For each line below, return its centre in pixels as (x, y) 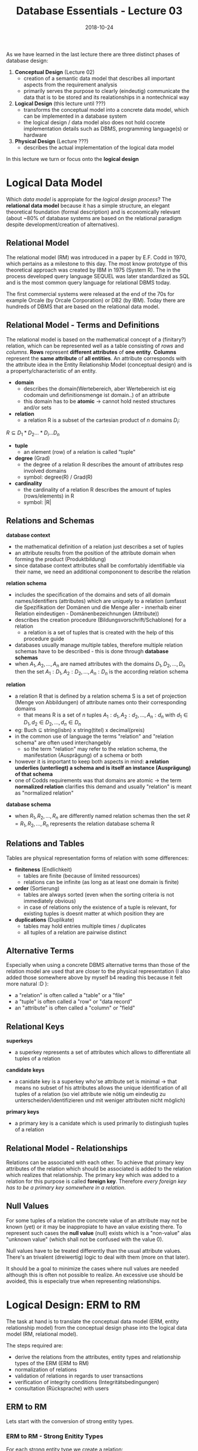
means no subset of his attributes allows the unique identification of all (101, 1088)
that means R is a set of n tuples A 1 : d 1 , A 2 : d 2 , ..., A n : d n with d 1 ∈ (106, 715)
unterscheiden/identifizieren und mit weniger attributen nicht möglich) (100, 1100)
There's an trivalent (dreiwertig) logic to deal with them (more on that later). (98, 1257)
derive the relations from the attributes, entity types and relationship (98, 1357)
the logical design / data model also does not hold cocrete (94, 122)
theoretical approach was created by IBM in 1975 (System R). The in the (93, 270)
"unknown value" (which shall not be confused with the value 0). (85, 1239)
